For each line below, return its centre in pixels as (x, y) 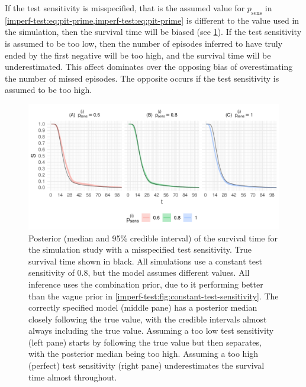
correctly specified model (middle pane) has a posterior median (143, 307)
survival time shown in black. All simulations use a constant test (145, 261)
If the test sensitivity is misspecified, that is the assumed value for (125, 8)
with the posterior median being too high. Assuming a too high (144, 354)
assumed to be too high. (49, 90)
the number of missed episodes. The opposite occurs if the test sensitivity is (142, 78)
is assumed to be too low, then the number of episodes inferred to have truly (144, 43)
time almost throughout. (73, 377)
